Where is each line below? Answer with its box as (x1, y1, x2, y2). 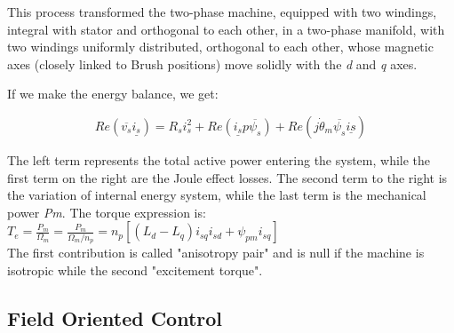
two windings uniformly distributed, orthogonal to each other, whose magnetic (7, 37, 434, 56)
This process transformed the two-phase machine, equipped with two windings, (7, 3, 437, 20)
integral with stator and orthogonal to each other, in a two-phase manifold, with (7, 20, 445, 38)
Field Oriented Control (7, 304, 223, 331)
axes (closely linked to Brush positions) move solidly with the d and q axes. (7, 54, 418, 73)
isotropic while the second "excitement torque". (7, 260, 263, 279)
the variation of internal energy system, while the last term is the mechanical (7, 186, 426, 204)
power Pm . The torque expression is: (7, 202, 206, 221)
